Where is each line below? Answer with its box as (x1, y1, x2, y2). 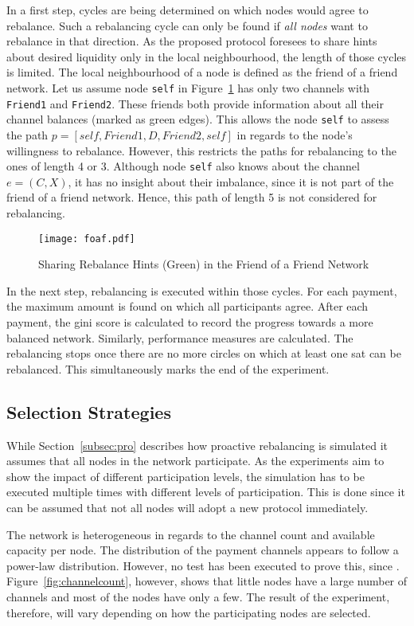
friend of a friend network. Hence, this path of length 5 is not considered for (6, 189, 377, 205)
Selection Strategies (6, 399, 171, 424)
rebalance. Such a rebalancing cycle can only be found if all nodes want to (6, 17, 368, 33)
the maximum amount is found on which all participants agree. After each (6, 298, 369, 315)
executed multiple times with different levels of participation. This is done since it (6, 483, 405, 500)
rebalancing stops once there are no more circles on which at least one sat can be (6, 345, 401, 362)
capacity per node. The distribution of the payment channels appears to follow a (6, 542, 399, 558)
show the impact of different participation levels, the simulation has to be (6, 468, 365, 484)
